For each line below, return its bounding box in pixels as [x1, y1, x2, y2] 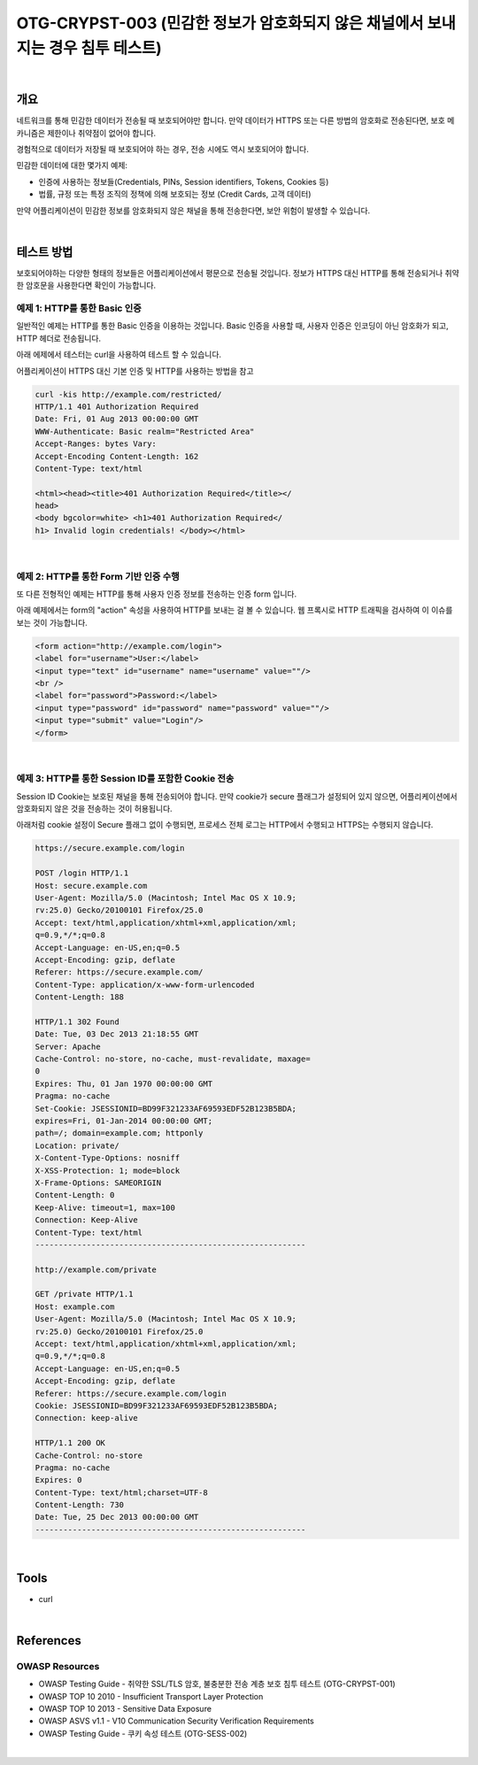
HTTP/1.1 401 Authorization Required [35, 401, 199, 412]
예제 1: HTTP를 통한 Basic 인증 [16, 302, 142, 314]
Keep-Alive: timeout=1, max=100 [35, 1202, 176, 1213]
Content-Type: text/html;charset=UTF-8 [35, 1487, 208, 1498]
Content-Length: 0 [35, 1191, 115, 1200]
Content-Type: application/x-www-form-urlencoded [35, 979, 255, 990]
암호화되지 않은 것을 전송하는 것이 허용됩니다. [16, 804, 173, 814]
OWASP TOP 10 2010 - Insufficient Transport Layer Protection [38, 1691, 264, 1701]
